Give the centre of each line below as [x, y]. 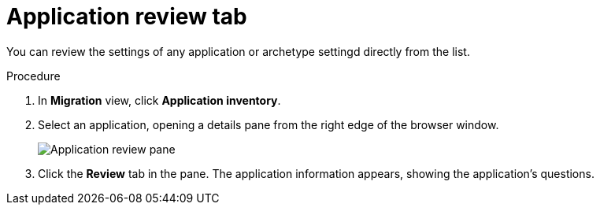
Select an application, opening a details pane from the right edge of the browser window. [269, 124]
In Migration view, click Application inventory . [159, 100]
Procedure [33, 76]
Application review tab [127, 17]
